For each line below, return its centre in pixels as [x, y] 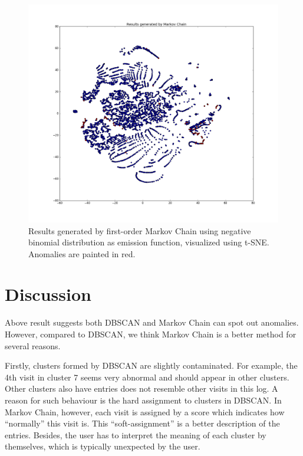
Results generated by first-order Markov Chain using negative [140, 230]
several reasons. [33, 345]
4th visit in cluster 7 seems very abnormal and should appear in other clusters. [147, 377]
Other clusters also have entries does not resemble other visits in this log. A [141, 388]
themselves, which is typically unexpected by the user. [103, 446]
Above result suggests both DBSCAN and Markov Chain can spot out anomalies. [152, 322]
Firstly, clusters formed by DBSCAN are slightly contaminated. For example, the [151, 365]
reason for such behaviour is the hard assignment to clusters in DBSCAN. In [143, 400]
